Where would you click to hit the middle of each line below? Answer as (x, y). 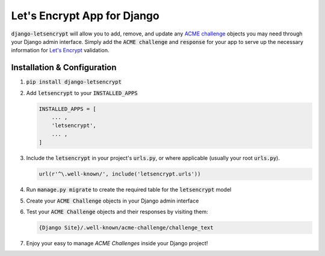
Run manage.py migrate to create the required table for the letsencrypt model (129, 190)
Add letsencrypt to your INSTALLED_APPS (82, 93)
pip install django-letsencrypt (74, 82)
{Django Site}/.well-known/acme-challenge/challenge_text (126, 227)
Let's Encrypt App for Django (85, 16)
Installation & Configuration (64, 68)
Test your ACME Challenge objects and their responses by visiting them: (117, 212)
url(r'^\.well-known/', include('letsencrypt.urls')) (120, 174)
